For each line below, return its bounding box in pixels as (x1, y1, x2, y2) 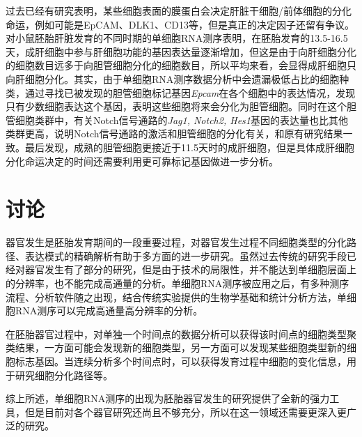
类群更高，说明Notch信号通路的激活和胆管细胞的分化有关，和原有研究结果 (6, 126, 343, 141)
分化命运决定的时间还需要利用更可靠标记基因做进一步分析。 (6, 153, 278, 168)
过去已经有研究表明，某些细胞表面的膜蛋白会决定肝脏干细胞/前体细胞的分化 (6, 3, 352, 17)
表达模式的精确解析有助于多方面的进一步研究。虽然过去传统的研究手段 (24, 248, 347, 263)
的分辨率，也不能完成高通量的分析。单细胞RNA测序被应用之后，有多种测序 (6, 276, 349, 291)
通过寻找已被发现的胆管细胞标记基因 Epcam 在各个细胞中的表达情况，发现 (25, 85, 356, 100)
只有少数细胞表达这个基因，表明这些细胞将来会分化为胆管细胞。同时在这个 (6, 99, 347, 114)
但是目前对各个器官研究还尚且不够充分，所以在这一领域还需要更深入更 (24, 404, 347, 419)
